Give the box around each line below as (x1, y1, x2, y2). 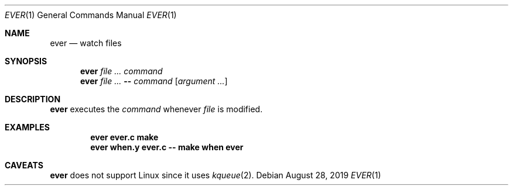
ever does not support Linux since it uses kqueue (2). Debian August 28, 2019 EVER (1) (50, 170, 381, 180)
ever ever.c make (90, 132, 159, 142)
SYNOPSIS (5, 56, 47, 66)
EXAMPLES (5, 122, 50, 132)
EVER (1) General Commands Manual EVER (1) (5, 10, 177, 20)
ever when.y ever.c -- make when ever (90, 142, 244, 152)
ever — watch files (50, 38, 122, 48)
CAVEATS (5, 160, 43, 170)
